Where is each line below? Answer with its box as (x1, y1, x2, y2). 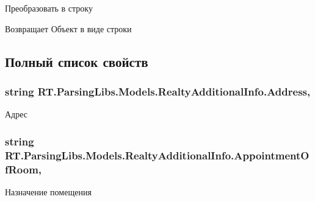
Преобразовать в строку (5, 2, 93, 14)
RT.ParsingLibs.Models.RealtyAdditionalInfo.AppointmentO (5, 147, 310, 162)
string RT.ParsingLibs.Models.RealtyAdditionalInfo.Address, (5, 83, 311, 99)
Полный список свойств (5, 52, 148, 71)
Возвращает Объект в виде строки (5, 22, 132, 35)
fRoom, (5, 161, 42, 176)
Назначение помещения (5, 185, 92, 198)
